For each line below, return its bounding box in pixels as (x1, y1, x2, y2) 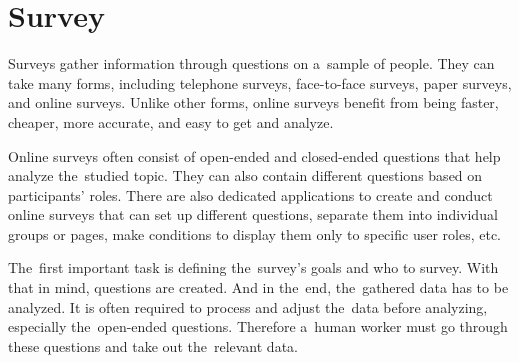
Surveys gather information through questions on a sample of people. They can (8, 53, 495, 74)
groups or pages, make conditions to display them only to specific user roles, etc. (8, 223, 501, 244)
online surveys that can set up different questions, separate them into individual (8, 204, 498, 225)
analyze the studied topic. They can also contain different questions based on (8, 165, 483, 186)
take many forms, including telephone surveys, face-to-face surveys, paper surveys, (8, 72, 512, 93)
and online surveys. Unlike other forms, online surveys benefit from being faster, (8, 92, 499, 113)
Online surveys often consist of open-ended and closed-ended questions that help (8, 145, 501, 166)
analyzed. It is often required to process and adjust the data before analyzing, (8, 296, 488, 317)
